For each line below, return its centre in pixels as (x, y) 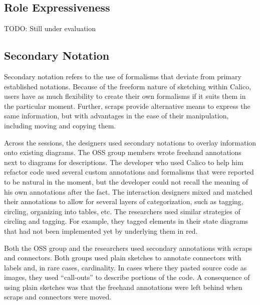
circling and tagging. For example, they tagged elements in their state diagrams (126, 221)
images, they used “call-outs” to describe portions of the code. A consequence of (127, 277)
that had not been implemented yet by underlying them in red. (101, 231)
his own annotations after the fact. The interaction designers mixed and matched (128, 191)
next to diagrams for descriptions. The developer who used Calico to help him (124, 162)
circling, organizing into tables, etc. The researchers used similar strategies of (122, 211)
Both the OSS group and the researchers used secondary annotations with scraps (128, 248)
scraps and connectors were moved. (58, 297)
